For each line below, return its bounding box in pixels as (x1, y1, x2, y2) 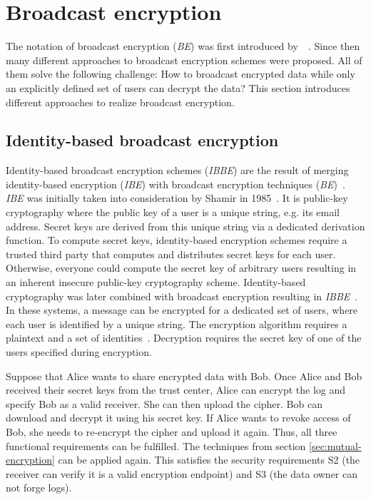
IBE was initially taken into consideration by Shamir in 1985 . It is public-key (6, 190, 348, 205)
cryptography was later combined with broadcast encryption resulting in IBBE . (6, 288, 358, 303)
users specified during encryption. (6, 345, 152, 359)
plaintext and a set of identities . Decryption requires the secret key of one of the (6, 330, 362, 345)
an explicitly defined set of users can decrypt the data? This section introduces (6, 80, 350, 95)
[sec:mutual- (309, 438, 362, 453)
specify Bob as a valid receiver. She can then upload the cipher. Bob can (6, 396, 322, 411)
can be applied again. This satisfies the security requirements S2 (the (58, 452, 360, 467)
